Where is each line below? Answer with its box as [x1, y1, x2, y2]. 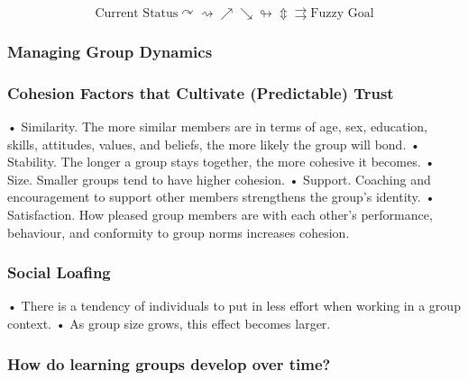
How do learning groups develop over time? [7, 352, 331, 375]
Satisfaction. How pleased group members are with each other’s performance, [7, 205, 433, 224]
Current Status [95, 7, 179, 20]
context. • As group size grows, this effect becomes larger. [7, 314, 331, 333]
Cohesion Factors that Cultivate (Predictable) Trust [7, 81, 394, 104]
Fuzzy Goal [310, 7, 374, 20]
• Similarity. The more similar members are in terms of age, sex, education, [7, 117, 428, 136]
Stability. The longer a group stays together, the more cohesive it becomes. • [7, 152, 436, 171]
